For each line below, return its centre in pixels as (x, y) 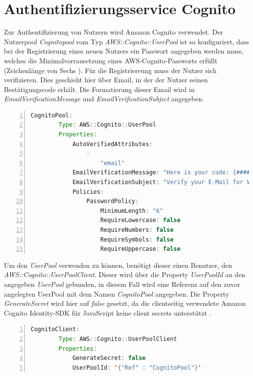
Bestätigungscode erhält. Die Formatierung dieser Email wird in (99, 89)
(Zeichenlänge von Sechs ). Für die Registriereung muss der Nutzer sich (110, 70)
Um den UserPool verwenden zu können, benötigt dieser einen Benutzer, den (118, 265)
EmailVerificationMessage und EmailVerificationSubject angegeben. (104, 99)
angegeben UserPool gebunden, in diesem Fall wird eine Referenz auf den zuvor (122, 284)
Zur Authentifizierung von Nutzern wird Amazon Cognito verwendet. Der (114, 32)
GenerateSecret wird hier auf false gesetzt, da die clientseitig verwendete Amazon (125, 303)
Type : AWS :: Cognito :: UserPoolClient (118, 339)
